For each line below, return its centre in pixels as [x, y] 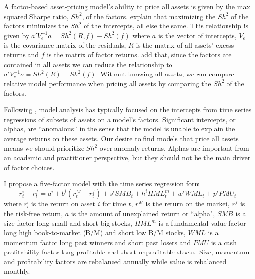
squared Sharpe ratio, [36, 16]
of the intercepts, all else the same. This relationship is [166, 26]
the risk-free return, [34, 213]
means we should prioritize [44, 148]
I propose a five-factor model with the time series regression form [102, 184]
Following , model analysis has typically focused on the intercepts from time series [128, 109]
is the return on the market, [188, 204]
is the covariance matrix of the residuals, [65, 45]
